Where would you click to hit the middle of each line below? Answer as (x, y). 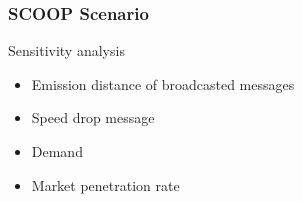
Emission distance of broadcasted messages (163, 83)
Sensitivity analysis (66, 50)
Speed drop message (93, 117)
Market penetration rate (105, 184)
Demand (57, 151)
